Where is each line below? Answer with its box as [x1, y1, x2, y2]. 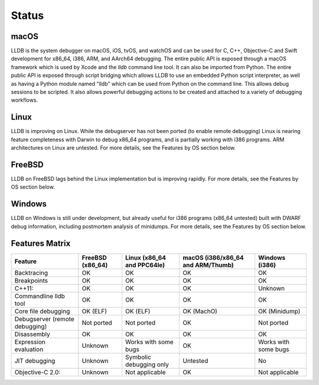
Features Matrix [11, 238, 71, 248]
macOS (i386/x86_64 [183, 253, 245, 261]
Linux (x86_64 [125, 253, 167, 261]
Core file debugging [14, 307, 70, 315]
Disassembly [14, 330, 50, 338]
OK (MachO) [183, 307, 218, 315]
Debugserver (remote [14, 315, 75, 323]
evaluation [14, 345, 44, 353]
